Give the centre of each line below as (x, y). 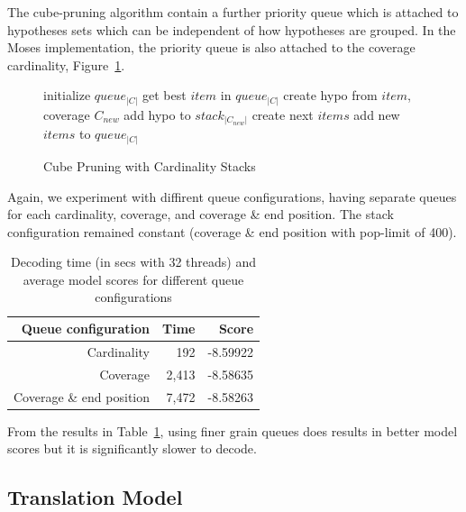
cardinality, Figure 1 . (66, 64)
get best (164, 95)
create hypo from (330, 95)
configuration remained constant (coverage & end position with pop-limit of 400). (232, 231)
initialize (67, 95)
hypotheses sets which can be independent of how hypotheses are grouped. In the (232, 29)
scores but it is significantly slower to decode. (132, 448)
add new (377, 114)
